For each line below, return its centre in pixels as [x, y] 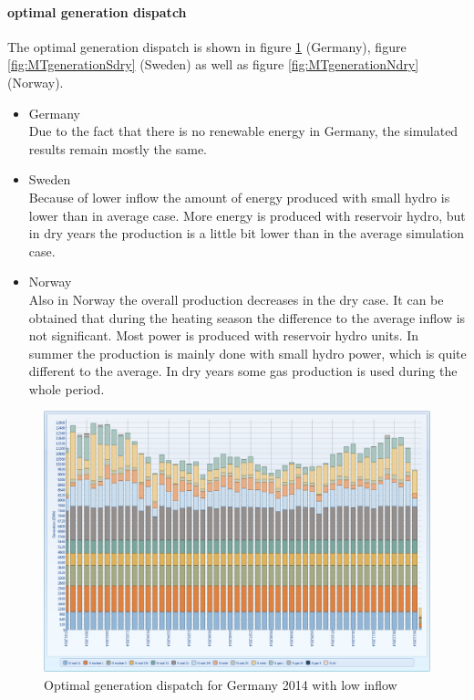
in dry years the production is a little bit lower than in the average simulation [247, 233]
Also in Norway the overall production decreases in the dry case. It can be [236, 299]
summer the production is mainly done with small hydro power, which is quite [247, 353]
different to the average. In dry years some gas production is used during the [243, 371]
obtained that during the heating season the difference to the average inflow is [247, 317]
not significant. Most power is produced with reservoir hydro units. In [224, 335]
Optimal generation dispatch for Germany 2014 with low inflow [221, 684]
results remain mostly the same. [118, 148]
